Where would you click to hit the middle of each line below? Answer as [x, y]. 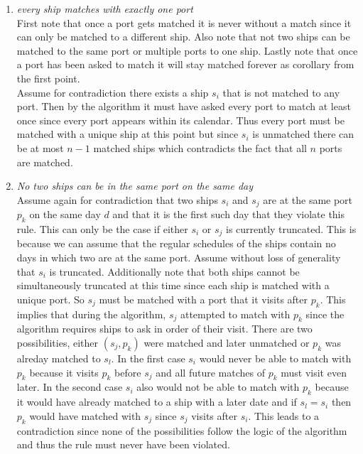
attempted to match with [235, 314]
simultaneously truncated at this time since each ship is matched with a [173, 285]
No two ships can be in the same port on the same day [135, 186]
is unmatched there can [303, 134]
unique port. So [50, 299]
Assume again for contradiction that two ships [117, 199]
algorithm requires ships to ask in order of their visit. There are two [164, 329]
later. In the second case [70, 387]
